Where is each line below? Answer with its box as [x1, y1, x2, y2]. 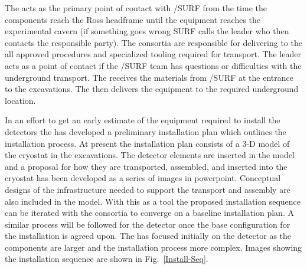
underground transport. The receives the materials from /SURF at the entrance [5, 71, 293, 83]
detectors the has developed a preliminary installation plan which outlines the [5, 125, 286, 137]
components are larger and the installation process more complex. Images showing [5, 241, 302, 253]
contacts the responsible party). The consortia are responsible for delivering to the [5, 36, 302, 48]
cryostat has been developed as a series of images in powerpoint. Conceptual [5, 172, 281, 184]
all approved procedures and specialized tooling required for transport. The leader [5, 48, 301, 60]
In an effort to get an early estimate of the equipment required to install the [5, 114, 280, 126]
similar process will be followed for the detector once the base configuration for [5, 218, 290, 230]
